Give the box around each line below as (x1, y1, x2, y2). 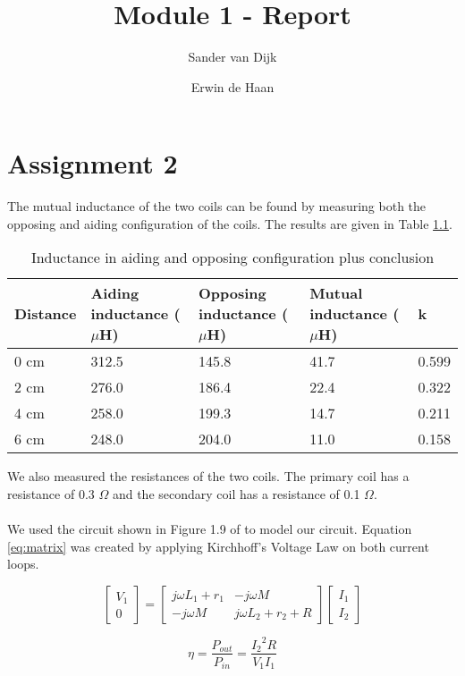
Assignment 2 (7, 145, 178, 182)
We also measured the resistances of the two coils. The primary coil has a (7, 467, 410, 486)
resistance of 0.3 (7, 485, 95, 503)
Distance (14, 303, 77, 325)
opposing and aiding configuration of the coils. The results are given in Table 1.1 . (7, 214, 452, 232)
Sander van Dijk (188, 47, 277, 66)
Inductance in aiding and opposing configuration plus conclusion (30, 247, 435, 268)
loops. (7, 554, 39, 573)
